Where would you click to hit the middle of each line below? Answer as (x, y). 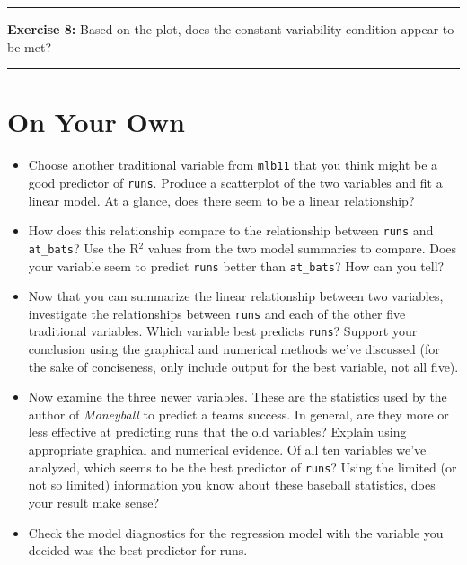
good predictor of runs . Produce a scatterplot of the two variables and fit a (235, 182)
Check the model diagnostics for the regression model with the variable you (236, 532)
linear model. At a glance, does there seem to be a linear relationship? (221, 200)
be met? (29, 46)
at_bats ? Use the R (84, 247)
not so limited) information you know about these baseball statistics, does (232, 485)
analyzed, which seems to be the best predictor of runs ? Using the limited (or (242, 467)
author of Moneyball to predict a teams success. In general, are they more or (238, 414)
